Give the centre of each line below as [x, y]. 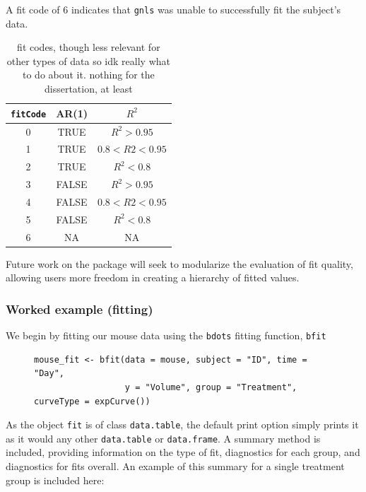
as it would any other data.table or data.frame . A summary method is [163, 438]
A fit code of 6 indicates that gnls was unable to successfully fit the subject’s [173, 9]
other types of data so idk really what [88, 60]
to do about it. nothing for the [88, 75]
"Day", [49, 374]
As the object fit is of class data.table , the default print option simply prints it [182, 424]
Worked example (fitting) [79, 309]
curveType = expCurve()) [92, 401]
